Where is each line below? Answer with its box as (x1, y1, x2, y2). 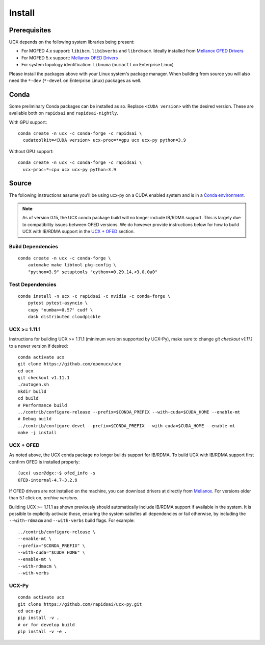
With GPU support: (9, 119, 48, 125)
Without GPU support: (9, 148, 54, 154)
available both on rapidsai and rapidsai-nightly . (9, 110, 119, 116)
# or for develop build (18, 622, 75, 627)
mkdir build (18, 388, 47, 394)
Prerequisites (9, 26, 51, 34)
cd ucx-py (18, 608, 41, 614)
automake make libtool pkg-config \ (27, 262, 116, 268)
